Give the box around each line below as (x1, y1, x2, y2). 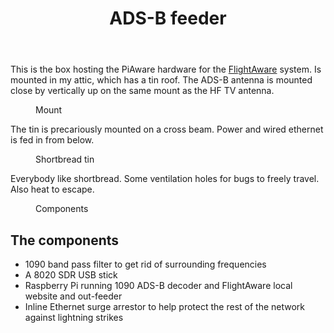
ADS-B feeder (109, 7, 227, 30)
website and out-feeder (24, 290, 123, 302)
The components (10, 232, 120, 249)
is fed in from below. (10, 134, 95, 146)
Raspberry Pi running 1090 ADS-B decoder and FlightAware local (24, 280, 293, 291)
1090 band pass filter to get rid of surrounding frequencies (24, 258, 267, 270)
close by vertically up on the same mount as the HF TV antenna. (10, 85, 275, 97)
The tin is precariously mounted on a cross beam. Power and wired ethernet (10, 123, 324, 136)
